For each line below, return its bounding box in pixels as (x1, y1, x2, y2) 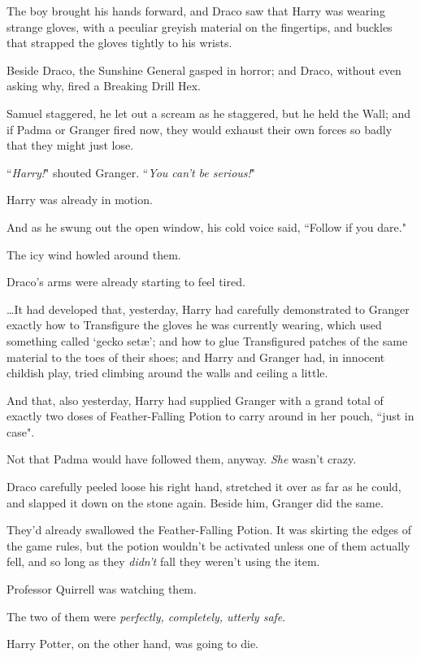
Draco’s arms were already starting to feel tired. (7, 273, 245, 290)
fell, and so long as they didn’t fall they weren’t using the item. (7, 553, 320, 570)
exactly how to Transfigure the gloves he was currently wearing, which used (7, 316, 382, 333)
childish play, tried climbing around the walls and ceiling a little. (7, 364, 328, 381)
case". (7, 423, 35, 440)
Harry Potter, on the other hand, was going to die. (7, 635, 259, 652)
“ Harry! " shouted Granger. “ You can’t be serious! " (7, 163, 256, 181)
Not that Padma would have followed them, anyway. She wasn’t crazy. (7, 450, 357, 468)
